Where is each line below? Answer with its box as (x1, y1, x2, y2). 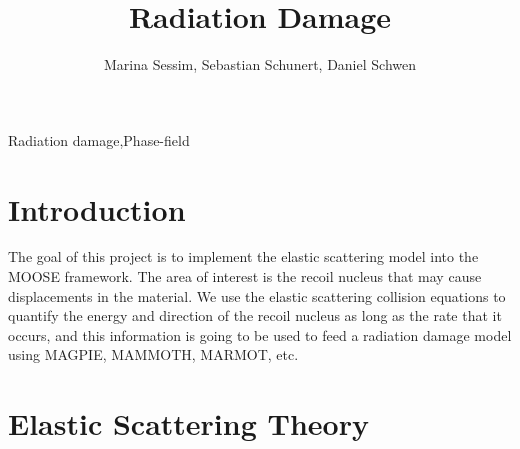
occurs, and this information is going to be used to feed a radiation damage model (8, 324, 512, 345)
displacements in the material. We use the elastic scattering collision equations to (8, 285, 506, 306)
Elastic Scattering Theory (8, 403, 369, 444)
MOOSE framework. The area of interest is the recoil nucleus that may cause (8, 266, 482, 287)
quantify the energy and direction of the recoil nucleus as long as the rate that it (8, 305, 502, 326)
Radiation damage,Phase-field (8, 129, 190, 150)
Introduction (8, 188, 186, 229)
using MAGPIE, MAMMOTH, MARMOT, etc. (8, 344, 299, 365)
